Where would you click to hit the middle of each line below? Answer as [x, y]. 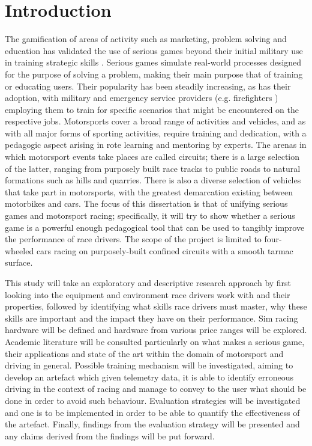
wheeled [19, 250]
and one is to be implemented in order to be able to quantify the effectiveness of [152, 412]
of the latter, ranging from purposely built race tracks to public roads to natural [153, 168]
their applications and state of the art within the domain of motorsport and [144, 353]
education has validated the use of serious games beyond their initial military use [154, 50]
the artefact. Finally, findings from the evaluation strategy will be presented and [152, 424]
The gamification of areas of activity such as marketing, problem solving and [146, 39]
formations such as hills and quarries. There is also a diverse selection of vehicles [153, 180]
